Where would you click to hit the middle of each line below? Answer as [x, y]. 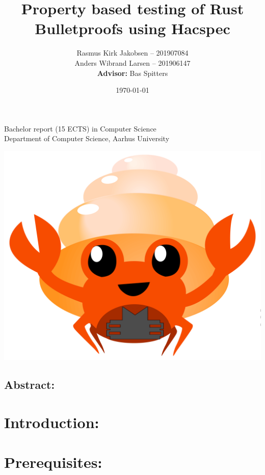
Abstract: [30, 385]
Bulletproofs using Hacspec [132, 28]
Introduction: [52, 422]
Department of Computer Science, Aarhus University [87, 138]
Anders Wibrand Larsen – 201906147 [132, 62]
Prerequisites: [53, 462]
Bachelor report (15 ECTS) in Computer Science [80, 128]
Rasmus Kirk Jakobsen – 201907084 [132, 53]
